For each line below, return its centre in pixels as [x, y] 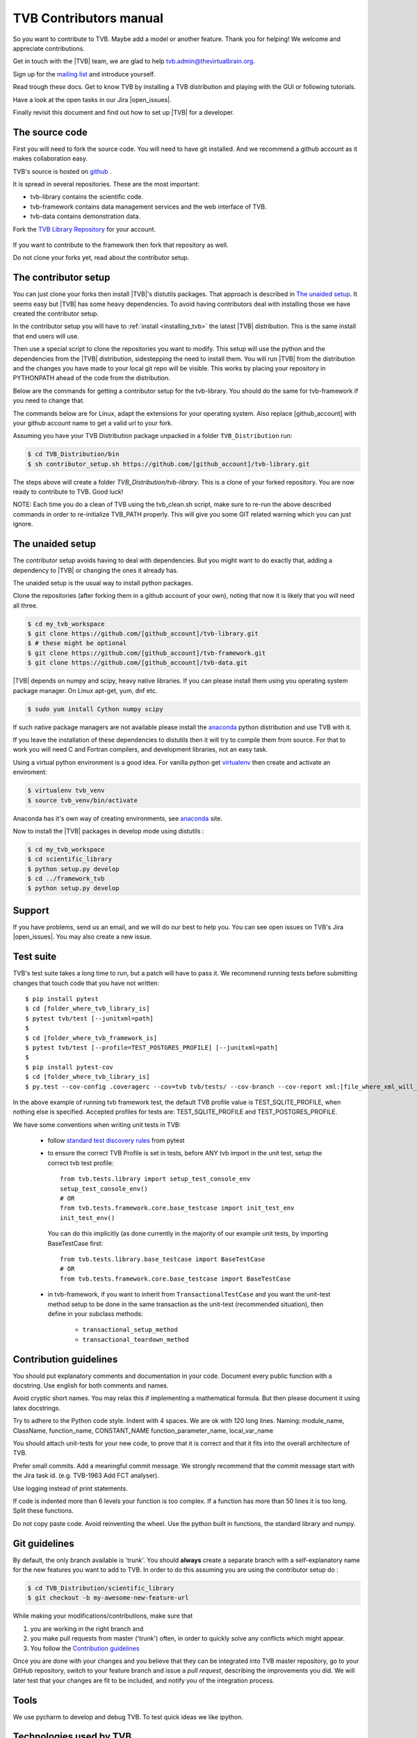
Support [31, 910]
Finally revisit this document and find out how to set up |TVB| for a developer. [124, 112]
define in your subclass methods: [95, 1313]
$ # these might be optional [77, 643]
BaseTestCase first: [75, 1243]
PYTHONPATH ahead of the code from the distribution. [91, 378]
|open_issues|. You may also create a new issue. [82, 937]
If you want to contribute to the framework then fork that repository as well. [121, 245]
